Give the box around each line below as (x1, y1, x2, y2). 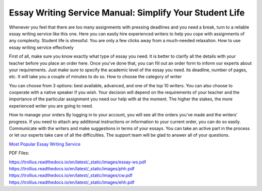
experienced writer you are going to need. (9, 103, 93, 109)
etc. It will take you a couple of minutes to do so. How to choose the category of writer (9, 74, 182, 80)
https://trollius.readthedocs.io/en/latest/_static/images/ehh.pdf (9, 179, 135, 185)
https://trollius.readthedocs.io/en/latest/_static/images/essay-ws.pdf (9, 159, 147, 165)
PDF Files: (9, 150, 29, 156)
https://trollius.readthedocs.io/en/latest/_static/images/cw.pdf (9, 173, 133, 178)
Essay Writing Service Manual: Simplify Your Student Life (9, 7, 245, 18)
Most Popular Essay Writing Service (9, 141, 81, 147)
